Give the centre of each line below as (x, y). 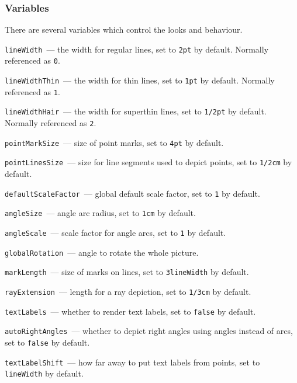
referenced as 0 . (32, 60)
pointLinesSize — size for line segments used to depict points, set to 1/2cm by (148, 162)
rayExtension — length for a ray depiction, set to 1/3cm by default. (128, 291)
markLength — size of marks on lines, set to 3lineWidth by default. (127, 272)
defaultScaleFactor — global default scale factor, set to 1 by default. (132, 193)
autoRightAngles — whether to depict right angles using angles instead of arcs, (149, 331)
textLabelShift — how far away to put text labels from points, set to (132, 362)
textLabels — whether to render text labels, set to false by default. (130, 311)
